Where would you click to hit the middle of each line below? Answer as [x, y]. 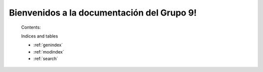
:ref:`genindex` [48, 45]
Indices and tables [40, 36]
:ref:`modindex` [49, 52]
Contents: [31, 27]
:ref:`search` [46, 59]
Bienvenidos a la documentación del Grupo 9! [103, 13]
